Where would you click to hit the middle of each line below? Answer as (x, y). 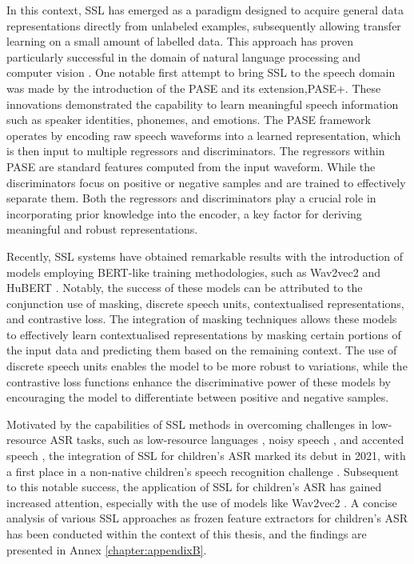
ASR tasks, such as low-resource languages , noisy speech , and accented (227, 440)
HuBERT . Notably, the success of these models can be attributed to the (185, 288)
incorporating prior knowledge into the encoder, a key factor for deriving (184, 213)
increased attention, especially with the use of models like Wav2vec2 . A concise (202, 502)
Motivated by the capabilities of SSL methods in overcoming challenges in (187, 424)
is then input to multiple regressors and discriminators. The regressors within (196, 151)
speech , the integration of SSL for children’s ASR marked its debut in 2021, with (206, 456)
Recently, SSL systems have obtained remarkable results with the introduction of (205, 256)
